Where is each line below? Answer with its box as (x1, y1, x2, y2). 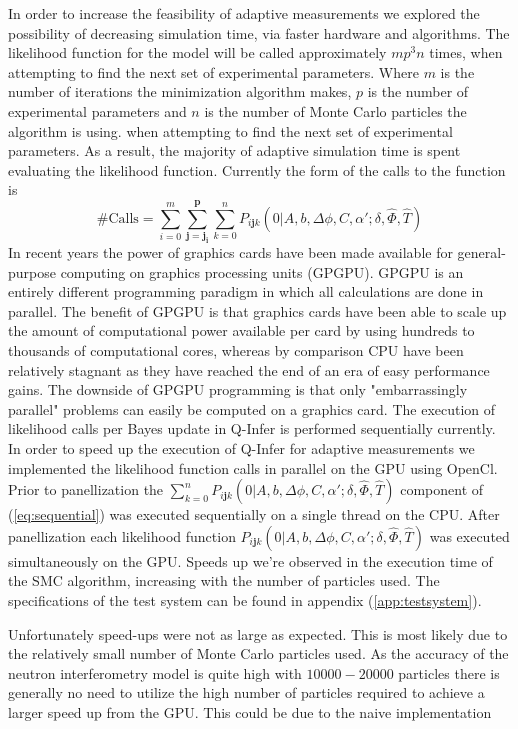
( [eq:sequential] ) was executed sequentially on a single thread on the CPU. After (8, 504, 500, 525)
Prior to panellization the (8, 479, 164, 500)
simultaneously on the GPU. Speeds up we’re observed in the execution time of (8, 550, 493, 571)
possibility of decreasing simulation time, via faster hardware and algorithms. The (8, 22, 510, 43)
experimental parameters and (8, 100, 187, 121)
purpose (8, 261, 56, 282)
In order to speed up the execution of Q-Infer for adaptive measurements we (8, 437, 475, 458)
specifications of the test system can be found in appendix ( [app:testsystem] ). (8, 589, 482, 610)
